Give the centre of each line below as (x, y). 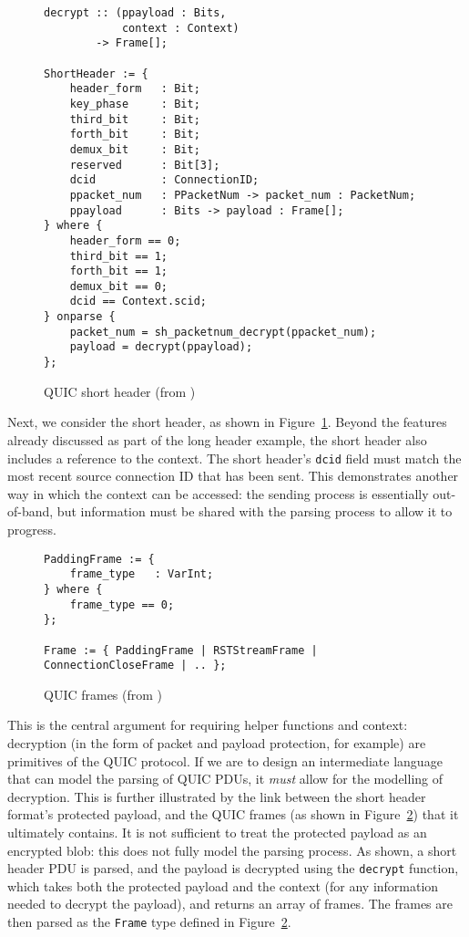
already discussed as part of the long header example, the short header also (217, 439)
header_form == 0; (125, 240)
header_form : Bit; (135, 89)
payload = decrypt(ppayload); (161, 347)
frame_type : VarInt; (142, 574)
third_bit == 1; (119, 256)
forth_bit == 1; (119, 271)
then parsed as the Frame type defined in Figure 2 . (149, 921)
